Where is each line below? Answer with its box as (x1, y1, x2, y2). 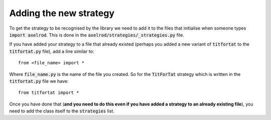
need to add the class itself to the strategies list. (9, 108, 115, 114)
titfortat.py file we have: (9, 78, 69, 84)
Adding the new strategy (9, 8, 115, 19)
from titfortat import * (18, 90, 79, 95)
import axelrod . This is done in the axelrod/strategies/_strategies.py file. (9, 32, 184, 38)
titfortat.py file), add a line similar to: (9, 48, 94, 54)
